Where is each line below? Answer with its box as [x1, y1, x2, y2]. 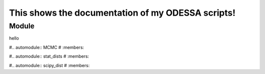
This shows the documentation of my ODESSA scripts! [9, 7, 236, 18]
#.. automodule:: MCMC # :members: [9, 44, 84, 50]
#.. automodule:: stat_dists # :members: [9, 53, 89, 59]
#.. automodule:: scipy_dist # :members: [9, 62, 90, 68]
